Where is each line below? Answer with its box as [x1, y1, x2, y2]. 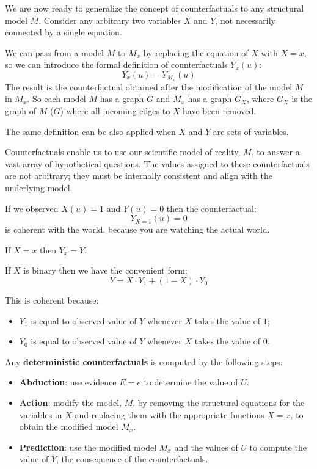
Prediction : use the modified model [19, 440, 157, 453]
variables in [19, 408, 62, 421]
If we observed [5, 202, 59, 214]
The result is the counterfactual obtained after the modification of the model [5, 80, 293, 93]
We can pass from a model [5, 46, 104, 59]
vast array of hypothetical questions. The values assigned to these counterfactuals [5, 157, 310, 170]
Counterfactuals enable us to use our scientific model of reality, [5, 145, 241, 158]
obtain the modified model [19, 420, 118, 433]
